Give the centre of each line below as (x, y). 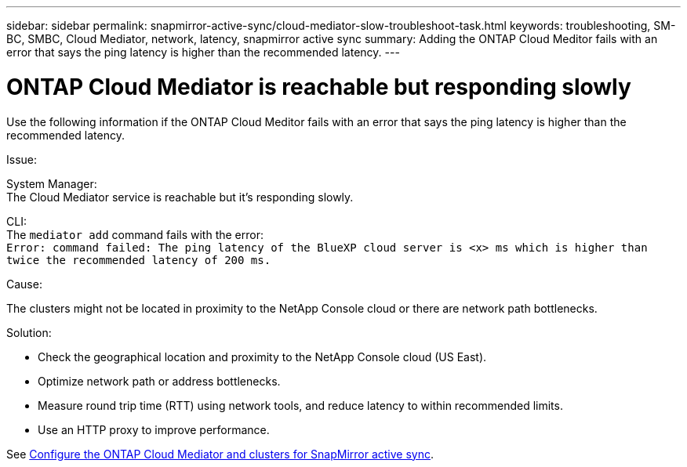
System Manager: (52, 183)
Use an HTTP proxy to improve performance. (154, 429)
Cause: (24, 284)
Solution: (29, 332)
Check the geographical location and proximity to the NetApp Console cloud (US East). (262, 357)
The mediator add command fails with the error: (135, 234)
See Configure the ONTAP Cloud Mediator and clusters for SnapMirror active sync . (220, 454)
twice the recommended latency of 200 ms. (139, 260)
